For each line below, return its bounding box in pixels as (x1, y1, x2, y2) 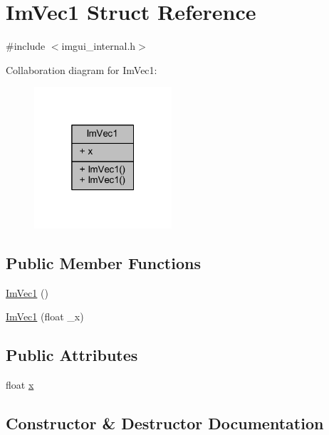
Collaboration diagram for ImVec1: (6, 62, 157, 77)
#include (6, 38, 46, 53)
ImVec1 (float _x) (6, 309, 84, 324)
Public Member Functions (6, 251, 201, 273)
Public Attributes (6, 344, 138, 366)
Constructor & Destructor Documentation (6, 412, 324, 434)
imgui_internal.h (61, 38, 136, 53)
